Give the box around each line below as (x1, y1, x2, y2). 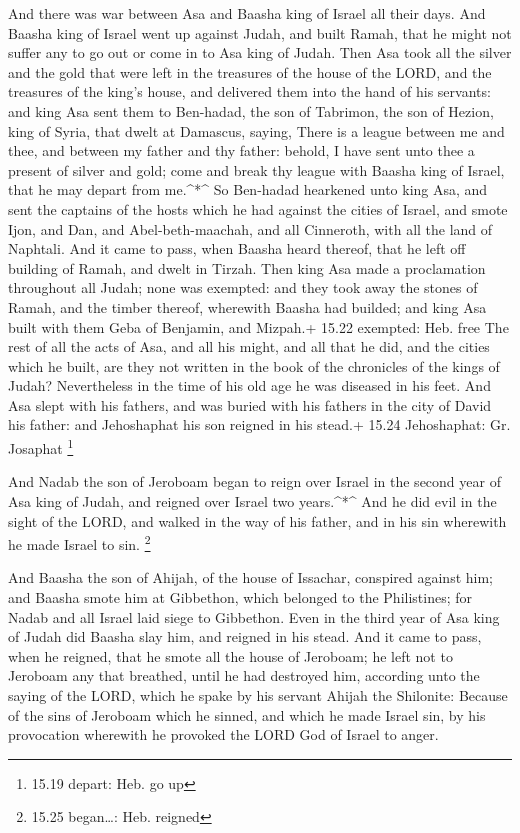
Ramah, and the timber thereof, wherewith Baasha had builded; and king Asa (8, 296, 487, 317)
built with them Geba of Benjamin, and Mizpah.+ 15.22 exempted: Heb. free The (8, 316, 509, 337)
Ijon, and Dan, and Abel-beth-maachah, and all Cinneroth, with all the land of (8, 218, 493, 239)
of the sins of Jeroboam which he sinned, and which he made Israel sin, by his (8, 704, 486, 725)
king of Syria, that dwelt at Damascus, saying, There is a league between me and (8, 120, 505, 141)
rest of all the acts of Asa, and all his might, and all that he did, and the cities (8, 336, 490, 357)
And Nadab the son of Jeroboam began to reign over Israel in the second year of (8, 471, 501, 492)
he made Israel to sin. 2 (8, 531, 151, 554)
